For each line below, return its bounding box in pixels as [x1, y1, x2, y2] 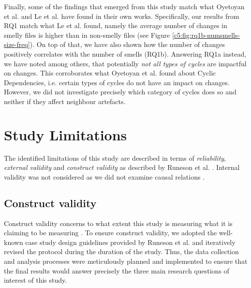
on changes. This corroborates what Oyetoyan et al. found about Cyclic [4, 68, 216, 78]
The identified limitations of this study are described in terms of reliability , [4, 152, 226, 163]
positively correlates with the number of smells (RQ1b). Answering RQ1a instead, [4, 48, 247, 59]
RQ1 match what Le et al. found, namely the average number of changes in [4, 20, 227, 30]
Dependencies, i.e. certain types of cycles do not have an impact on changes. [4, 77, 230, 87]
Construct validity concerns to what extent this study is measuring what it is [4, 218, 233, 228]
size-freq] [4, 39, 30, 49]
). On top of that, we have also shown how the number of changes [30, 39, 225, 49]
